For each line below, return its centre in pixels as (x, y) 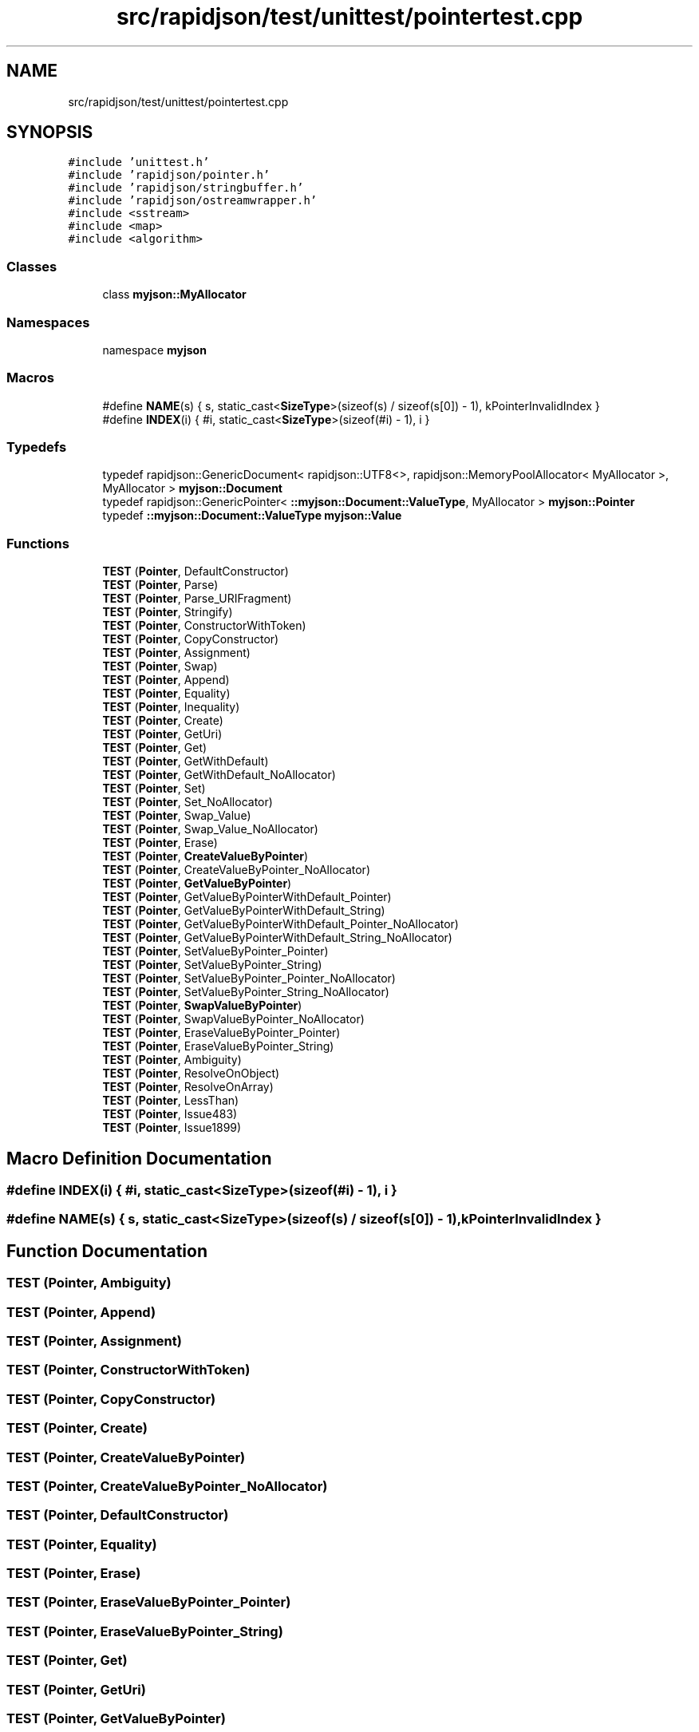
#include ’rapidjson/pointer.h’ (169, 175)
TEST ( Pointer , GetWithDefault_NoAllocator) (219, 775)
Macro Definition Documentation (139, 1158)
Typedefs (37, 447)
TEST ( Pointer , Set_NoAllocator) (188, 802)
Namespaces (48, 322)
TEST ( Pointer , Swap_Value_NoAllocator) (210, 829)
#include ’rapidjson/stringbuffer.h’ (186, 188)
